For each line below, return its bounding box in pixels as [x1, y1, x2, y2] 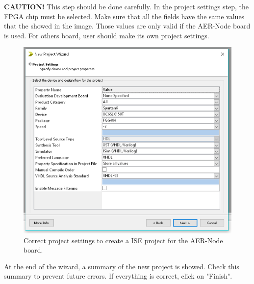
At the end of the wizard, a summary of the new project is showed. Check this [4, 261, 239, 271]
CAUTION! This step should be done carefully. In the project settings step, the [4, 1, 249, 11]
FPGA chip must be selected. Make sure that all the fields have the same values [4, 11, 245, 21]
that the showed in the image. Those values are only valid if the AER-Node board [4, 21, 251, 31]
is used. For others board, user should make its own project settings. [4, 30, 209, 40]
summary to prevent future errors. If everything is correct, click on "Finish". [4, 271, 232, 281]
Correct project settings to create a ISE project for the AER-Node [24, 235, 223, 245]
